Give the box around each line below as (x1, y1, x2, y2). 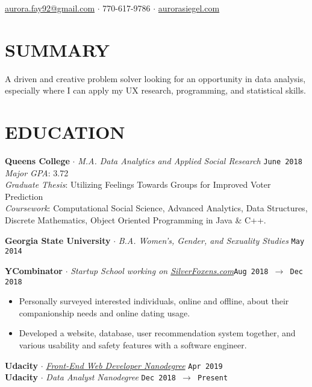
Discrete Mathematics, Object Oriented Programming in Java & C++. (5, 214, 266, 226)
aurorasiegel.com (158, 2, 220, 14)
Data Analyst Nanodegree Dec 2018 (46, 371, 176, 383)
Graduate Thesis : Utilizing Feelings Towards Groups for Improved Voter (5, 178, 271, 191)
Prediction (5, 190, 43, 202)
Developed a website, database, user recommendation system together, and (19, 327, 296, 339)
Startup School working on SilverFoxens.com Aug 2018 (70, 264, 269, 277)
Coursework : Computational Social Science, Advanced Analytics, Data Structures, (5, 202, 308, 214)
